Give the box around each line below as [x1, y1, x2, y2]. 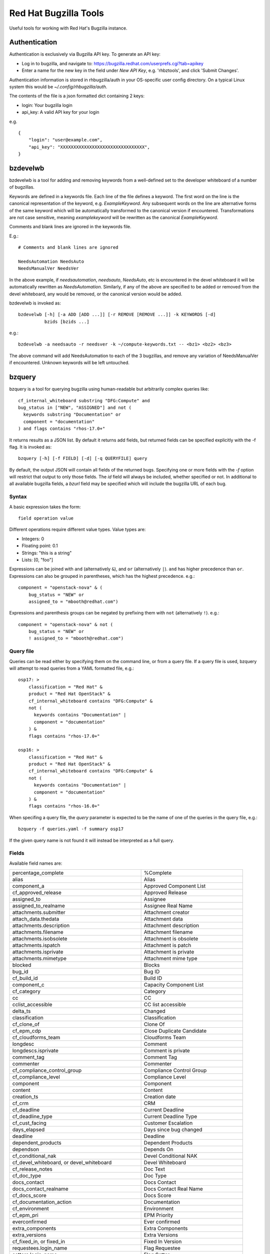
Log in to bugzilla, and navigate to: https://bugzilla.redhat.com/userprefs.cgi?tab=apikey [21, 60, 203, 66]
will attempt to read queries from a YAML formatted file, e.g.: [9, 665, 134, 671]
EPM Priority [143, 1212, 173, 1219]
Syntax [9, 493, 27, 500]
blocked [12, 962, 31, 969]
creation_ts [12, 1093, 38, 1101]
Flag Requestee [143, 1244, 181, 1251]
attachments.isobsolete [12, 935, 67, 943]
